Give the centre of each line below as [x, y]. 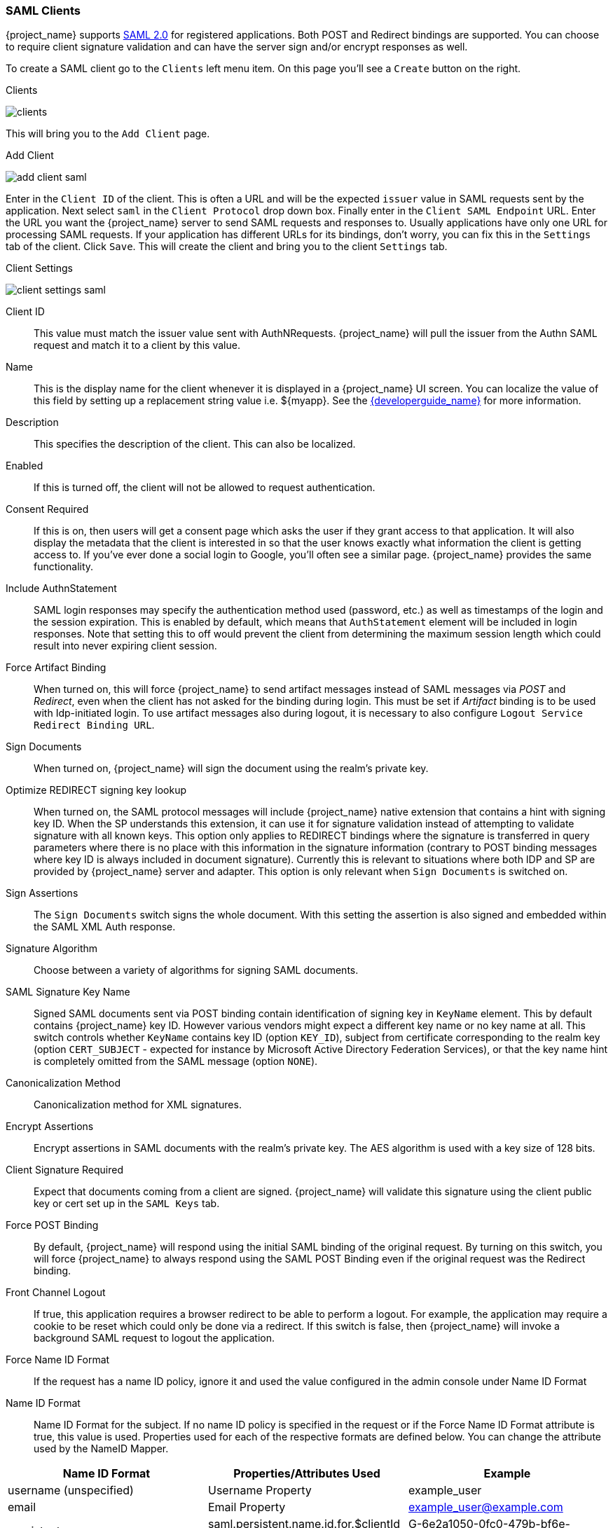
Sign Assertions [42, 893]
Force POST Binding [52, 1225]
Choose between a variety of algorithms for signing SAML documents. [196, 970]
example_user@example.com [485, 1507]
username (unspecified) [71, 1491]
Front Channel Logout [56, 1293]
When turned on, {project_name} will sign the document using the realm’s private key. [231, 769]
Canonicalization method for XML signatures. [138, 1105]
